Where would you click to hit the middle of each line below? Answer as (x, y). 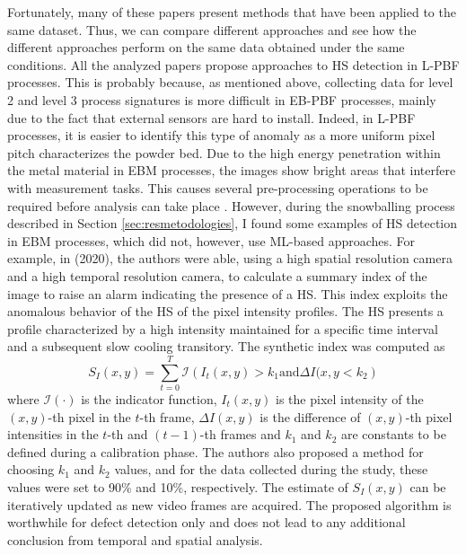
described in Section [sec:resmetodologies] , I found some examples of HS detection (233, 223)
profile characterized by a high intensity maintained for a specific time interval (223, 328)
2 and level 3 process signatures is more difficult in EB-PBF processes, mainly (222, 99)
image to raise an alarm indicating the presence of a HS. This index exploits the (228, 293)
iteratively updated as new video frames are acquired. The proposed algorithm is (229, 504)
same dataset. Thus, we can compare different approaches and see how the (212, 29)
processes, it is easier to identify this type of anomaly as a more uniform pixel (221, 135)
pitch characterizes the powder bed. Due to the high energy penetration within (224, 152)
